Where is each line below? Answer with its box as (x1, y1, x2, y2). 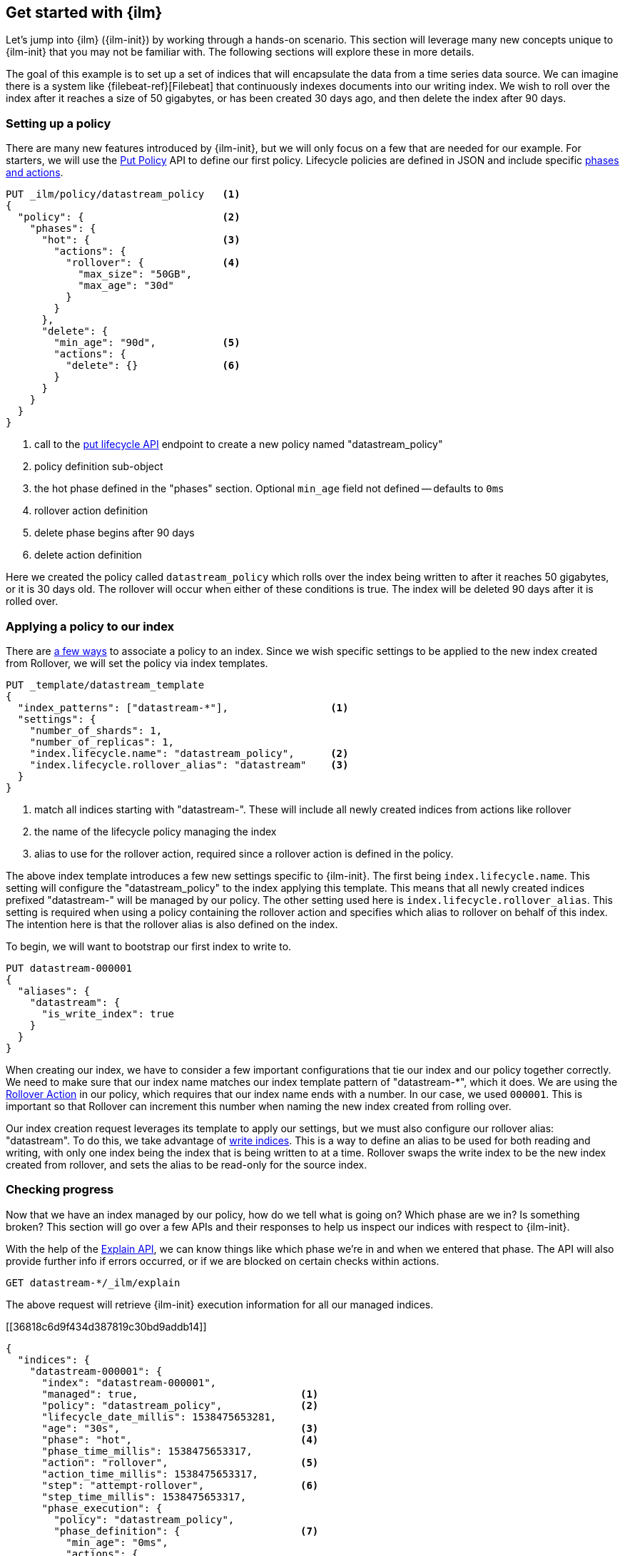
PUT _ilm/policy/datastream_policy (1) (6, 188, 240, 200)
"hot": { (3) (41, 234, 240, 246)
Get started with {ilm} (6, 4, 163, 21)
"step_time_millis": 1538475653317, (41, 1490, 247, 1502)
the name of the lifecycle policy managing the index (34, 825, 277, 838)
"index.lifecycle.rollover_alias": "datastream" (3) (29, 758, 349, 771)
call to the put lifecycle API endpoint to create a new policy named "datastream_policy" (34, 438, 443, 451)
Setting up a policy (6, 116, 111, 131)
